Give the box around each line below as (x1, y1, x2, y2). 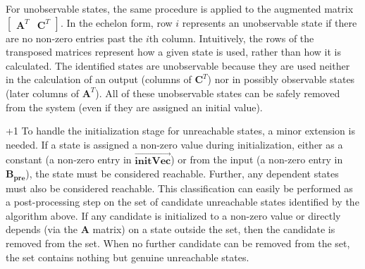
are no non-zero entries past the (6, 30, 143, 45)
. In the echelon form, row (60, 15, 173, 30)
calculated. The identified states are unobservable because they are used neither (6, 58, 350, 73)
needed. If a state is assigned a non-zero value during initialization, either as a (6, 137, 343, 151)
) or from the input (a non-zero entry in (171, 152, 343, 167)
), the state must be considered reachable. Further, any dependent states (25, 166, 339, 181)
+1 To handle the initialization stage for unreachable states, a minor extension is (6, 123, 355, 138)
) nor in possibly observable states (207, 72, 355, 87)
